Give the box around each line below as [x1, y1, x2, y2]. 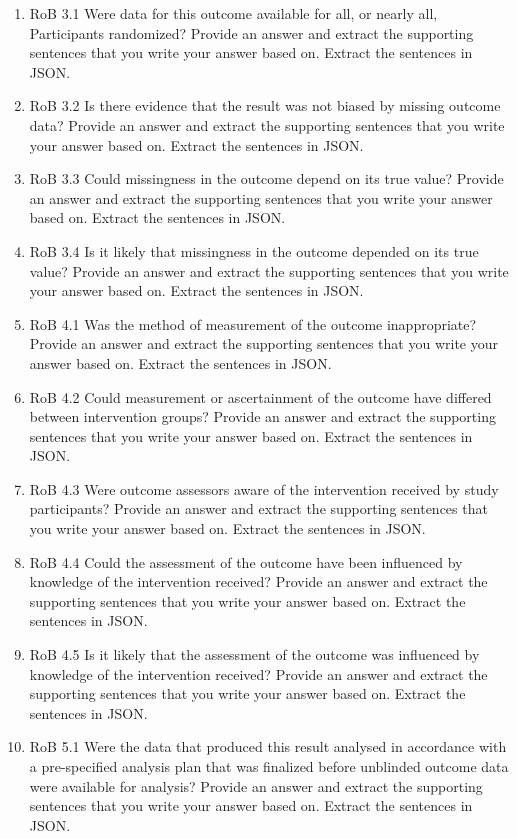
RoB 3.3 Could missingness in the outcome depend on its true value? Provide [29, 168, 504, 189]
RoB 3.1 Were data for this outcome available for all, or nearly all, [29, 3, 438, 23]
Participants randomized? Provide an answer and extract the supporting [29, 22, 474, 43]
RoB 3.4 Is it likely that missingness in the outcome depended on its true [29, 240, 479, 261]
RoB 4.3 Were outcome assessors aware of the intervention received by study [29, 478, 499, 499]
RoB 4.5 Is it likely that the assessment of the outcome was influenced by [29, 644, 480, 665]
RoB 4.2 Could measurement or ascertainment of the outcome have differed [29, 386, 492, 407]
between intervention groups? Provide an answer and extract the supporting [29, 406, 496, 427]
